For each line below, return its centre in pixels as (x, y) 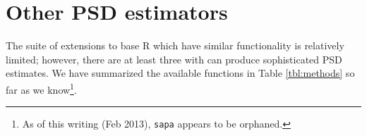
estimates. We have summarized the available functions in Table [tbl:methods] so (180, 73)
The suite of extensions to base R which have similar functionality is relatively (175, 45)
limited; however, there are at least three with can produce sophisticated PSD (174, 59)
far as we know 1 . (41, 88)
